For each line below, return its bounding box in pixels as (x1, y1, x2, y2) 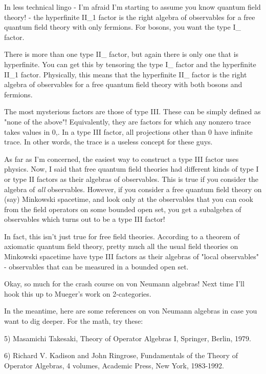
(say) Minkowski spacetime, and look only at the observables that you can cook (4, 194, 253, 204)
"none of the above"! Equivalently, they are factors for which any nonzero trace (4, 116, 251, 127)
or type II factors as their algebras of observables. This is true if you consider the (4, 173, 259, 184)
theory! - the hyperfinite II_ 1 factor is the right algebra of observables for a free (4, 11, 255, 22)
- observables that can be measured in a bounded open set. (4, 261, 189, 272)
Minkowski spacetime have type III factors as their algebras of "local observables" (4, 251, 259, 262)
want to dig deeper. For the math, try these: (4, 316, 143, 326)
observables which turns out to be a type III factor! (4, 214, 165, 224)
